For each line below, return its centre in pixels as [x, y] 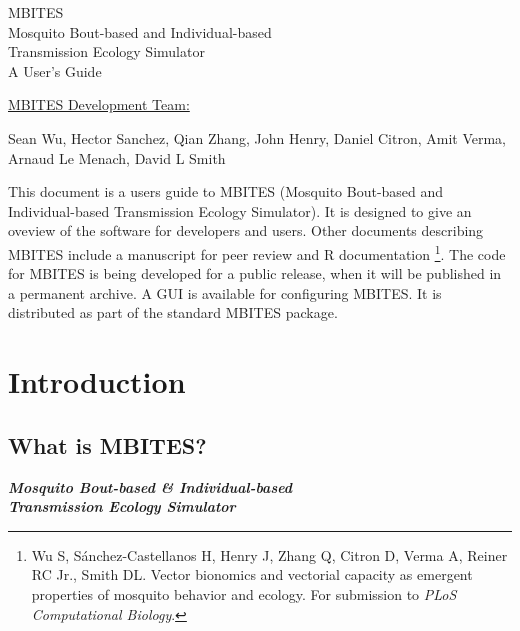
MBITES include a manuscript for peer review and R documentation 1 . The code [257, 252]
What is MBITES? [107, 444]
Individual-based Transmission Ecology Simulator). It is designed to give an [240, 210]
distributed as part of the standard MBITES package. [173, 312]
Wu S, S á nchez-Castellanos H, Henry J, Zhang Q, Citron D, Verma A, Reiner [269, 554]
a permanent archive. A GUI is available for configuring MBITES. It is [225, 292]
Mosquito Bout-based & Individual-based [150, 486]
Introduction [97, 381]
